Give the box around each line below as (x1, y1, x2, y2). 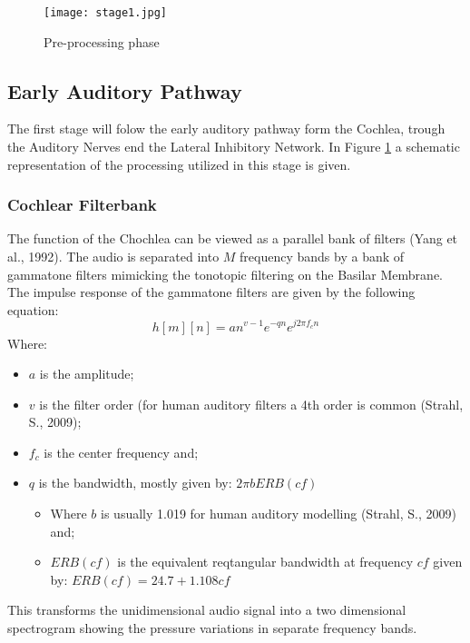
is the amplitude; (39, 364, 134, 383)
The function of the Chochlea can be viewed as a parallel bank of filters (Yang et (7, 229, 458, 248)
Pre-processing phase (44, 32, 160, 51)
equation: (7, 300, 59, 319)
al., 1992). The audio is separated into (7, 247, 220, 266)
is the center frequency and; (44, 442, 199, 461)
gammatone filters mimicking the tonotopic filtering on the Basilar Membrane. (7, 264, 444, 283)
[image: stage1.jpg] (44, 6, 168, 19)
